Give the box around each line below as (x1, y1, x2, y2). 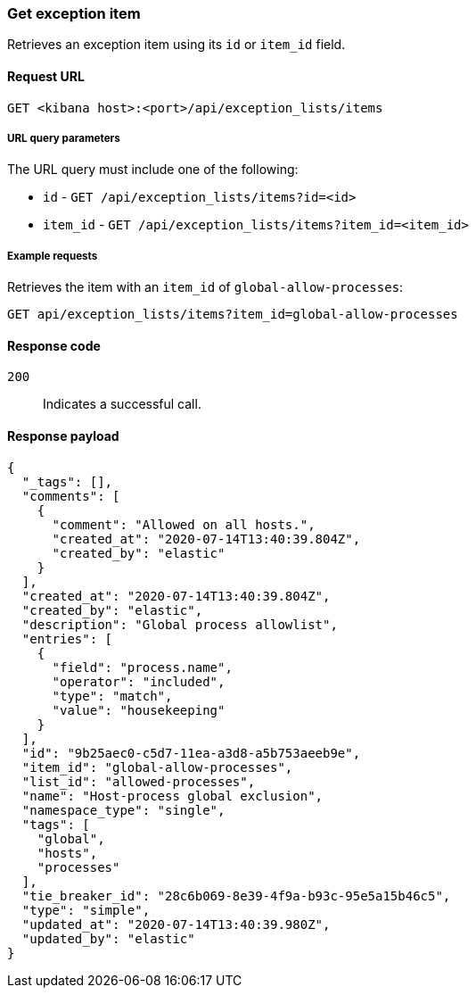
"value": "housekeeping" (52, 702, 226, 717)
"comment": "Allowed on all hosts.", (52, 517, 316, 532)
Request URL (7, 68, 85, 84)
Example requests (7, 249, 98, 262)
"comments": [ (21, 488, 120, 503)
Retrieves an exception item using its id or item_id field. (7, 37, 346, 53)
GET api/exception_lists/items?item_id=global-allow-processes (7, 307, 458, 322)
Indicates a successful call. (43, 396, 201, 412)
